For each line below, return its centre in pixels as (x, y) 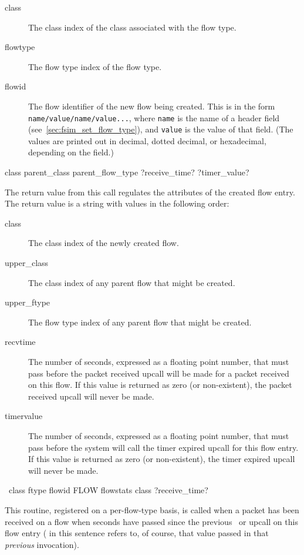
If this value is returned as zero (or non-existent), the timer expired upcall (162, 459)
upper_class (27, 263)
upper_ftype (28, 302)
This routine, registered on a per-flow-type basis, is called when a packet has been (152, 509)
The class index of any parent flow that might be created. (132, 282)
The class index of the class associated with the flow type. (132, 27)
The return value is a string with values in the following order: (117, 203)
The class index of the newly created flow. (104, 243)
